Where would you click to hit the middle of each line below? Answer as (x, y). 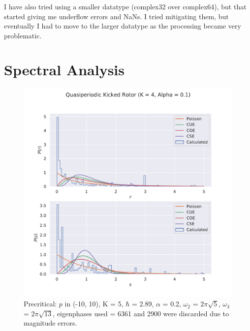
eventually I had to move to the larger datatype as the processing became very (123, 26)
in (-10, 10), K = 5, (94, 304)
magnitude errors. (50, 323)
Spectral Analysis (64, 69)
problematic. (23, 35)
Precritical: (40, 304)
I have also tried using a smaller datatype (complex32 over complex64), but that (125, 6)
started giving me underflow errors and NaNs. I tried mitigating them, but (116, 16)
